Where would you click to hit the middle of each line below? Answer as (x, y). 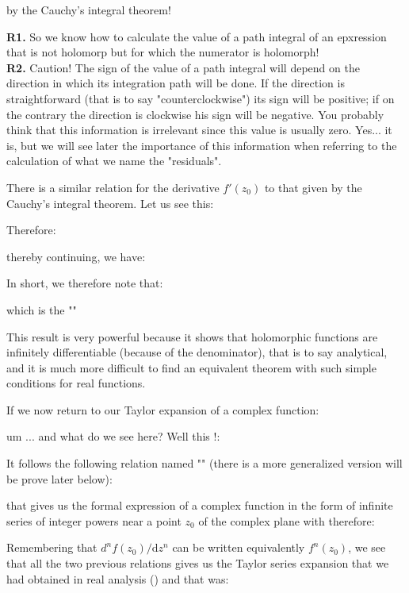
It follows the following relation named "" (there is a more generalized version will (204, 463)
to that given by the (313, 187)
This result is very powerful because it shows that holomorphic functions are (192, 336)
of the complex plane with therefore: (287, 520)
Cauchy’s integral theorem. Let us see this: (110, 203)
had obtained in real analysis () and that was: (118, 578)
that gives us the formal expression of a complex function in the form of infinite (200, 505)
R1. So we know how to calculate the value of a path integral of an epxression (197, 36)
